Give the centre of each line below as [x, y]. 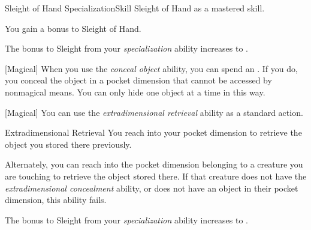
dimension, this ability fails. [56, 200]
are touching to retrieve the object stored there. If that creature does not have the [156, 176]
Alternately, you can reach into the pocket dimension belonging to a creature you [154, 164]
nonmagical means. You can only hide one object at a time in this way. [135, 92]
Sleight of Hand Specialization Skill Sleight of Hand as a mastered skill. [135, 8]
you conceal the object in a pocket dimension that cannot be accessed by [138, 80]
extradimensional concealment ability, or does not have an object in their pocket [152, 188]
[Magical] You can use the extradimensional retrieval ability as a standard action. [154, 112]
